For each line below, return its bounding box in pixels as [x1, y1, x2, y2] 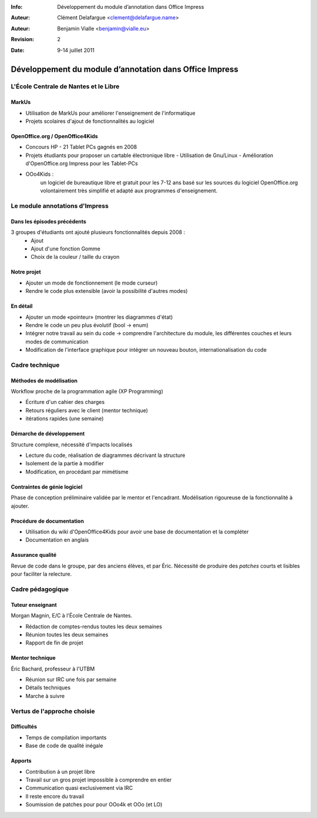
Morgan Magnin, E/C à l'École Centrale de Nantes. [11, 612, 133, 619]
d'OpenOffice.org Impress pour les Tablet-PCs [25, 160, 138, 167]
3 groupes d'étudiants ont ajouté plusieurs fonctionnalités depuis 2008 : [11, 229, 186, 236]
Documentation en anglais [25, 536, 89, 543]
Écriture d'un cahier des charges [25, 399, 105, 406]
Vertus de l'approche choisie [11, 707, 95, 715]
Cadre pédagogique [11, 585, 69, 593]
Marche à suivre [25, 692, 65, 699]
